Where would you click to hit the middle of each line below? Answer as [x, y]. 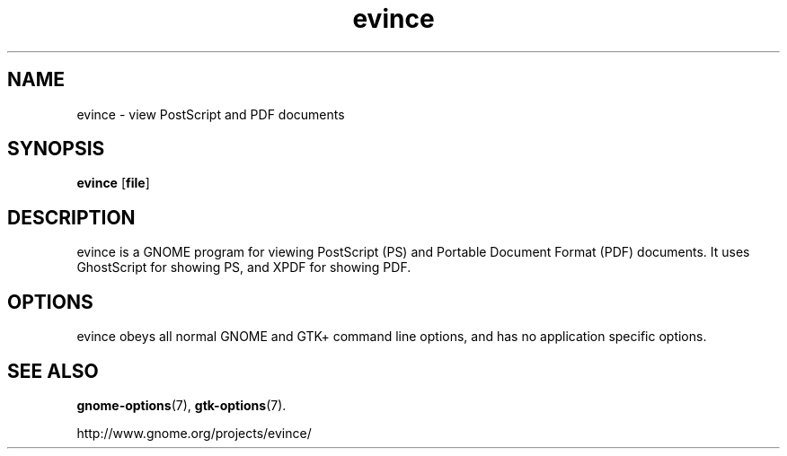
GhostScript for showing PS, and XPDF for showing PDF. [244, 267]
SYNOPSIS [56, 149]
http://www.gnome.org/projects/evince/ [194, 433]
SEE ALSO [53, 371]
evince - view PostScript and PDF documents [211, 114]
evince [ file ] [113, 183]
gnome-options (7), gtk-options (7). [181, 405]
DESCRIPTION [71, 217]
